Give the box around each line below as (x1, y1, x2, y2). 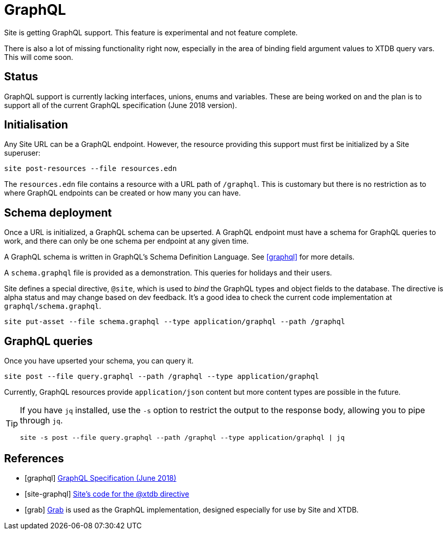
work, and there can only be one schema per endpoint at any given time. (4, 237, 249, 246)
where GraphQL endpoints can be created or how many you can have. (4, 188, 241, 198)
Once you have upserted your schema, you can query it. (4, 356, 194, 366)
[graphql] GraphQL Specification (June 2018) (25, 473, 177, 482)
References (4, 452, 64, 465)
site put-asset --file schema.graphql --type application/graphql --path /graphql (4, 317, 345, 326)
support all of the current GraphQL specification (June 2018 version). (4, 100, 237, 110)
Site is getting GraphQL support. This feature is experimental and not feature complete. (4, 28, 298, 37)
